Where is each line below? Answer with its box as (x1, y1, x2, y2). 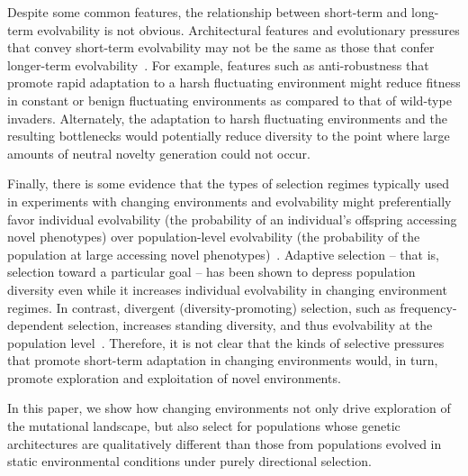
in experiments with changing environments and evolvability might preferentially (7, 191, 452, 210)
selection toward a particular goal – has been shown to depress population (7, 262, 416, 281)
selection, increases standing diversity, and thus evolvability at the (67, 316, 433, 334)
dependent (7, 316, 65, 334)
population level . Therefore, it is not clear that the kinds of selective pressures (7, 333, 445, 352)
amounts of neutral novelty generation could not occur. (7, 143, 310, 162)
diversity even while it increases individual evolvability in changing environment (7, 279, 447, 298)
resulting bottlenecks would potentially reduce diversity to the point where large (7, 126, 450, 145)
